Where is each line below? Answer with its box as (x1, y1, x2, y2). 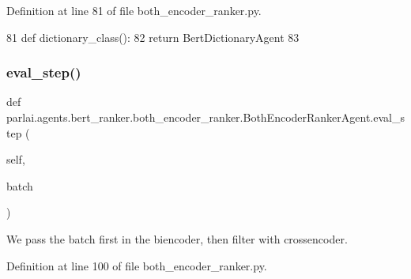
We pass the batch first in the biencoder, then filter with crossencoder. (6, 230, 348, 247)
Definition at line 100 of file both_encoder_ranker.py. (6, 257, 267, 273)
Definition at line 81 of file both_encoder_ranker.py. (6, 2, 262, 18)
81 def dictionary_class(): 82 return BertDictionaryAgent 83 (6, 28, 300, 45)
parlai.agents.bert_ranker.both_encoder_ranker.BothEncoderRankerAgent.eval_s (6, 109, 405, 125)
